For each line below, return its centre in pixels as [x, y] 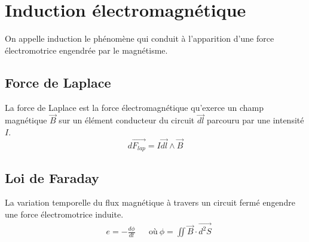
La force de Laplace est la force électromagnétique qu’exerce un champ [134, 107]
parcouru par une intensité [256, 120]
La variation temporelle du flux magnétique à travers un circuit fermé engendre [150, 202]
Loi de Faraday [52, 177]
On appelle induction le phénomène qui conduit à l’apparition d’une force [140, 38]
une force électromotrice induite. [64, 214]
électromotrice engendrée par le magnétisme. [86, 50]
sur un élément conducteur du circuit [127, 120]
